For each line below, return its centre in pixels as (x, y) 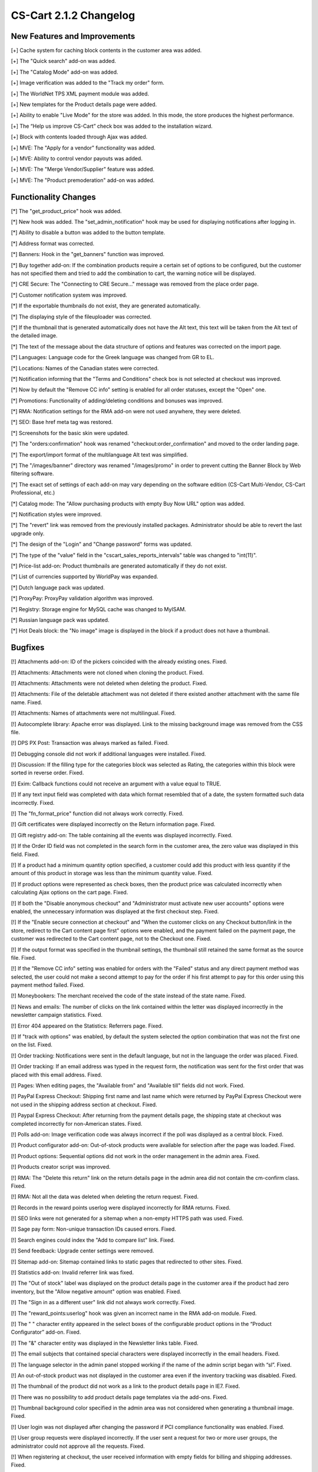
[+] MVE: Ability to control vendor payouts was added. (77, 158)
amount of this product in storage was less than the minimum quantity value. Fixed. (112, 873)
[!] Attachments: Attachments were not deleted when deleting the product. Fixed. (109, 683)
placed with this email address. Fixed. (57, 1075)
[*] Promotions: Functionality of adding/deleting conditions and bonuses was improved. (117, 400)
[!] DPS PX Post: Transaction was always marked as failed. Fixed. (90, 743)
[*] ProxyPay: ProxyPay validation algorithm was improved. (82, 598)
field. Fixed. (25, 854)
